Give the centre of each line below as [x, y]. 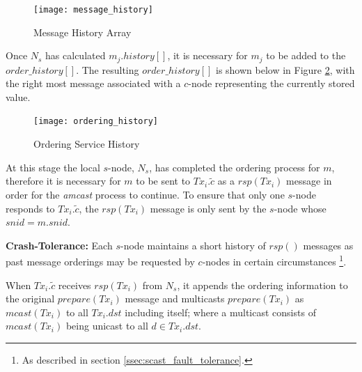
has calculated [76, 55]
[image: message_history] [93, 10]
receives [74, 285]
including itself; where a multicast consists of [220, 312]
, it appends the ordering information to [262, 285]
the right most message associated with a [93, 83]
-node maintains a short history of [193, 245]
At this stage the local [53, 167]
